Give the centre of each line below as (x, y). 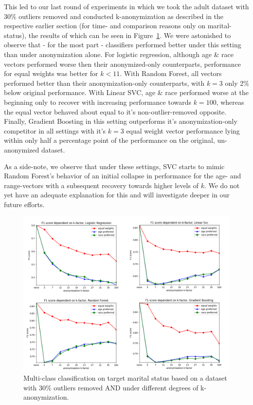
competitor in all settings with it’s (55, 130)
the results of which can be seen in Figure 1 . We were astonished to (130, 35)
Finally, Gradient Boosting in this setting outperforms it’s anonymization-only (121, 121)
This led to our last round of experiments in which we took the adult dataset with (126, 6)
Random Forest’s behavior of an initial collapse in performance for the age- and (123, 176)
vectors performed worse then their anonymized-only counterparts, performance (123, 64)
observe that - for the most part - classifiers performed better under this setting (123, 45)
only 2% (237, 83)
